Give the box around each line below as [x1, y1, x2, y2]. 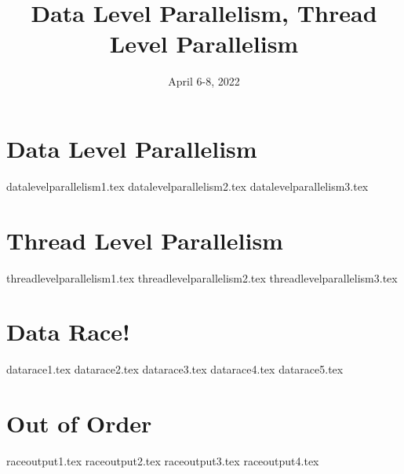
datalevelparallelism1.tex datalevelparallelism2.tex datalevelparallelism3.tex [6, 177, 369, 194]
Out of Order [6, 407, 152, 439]
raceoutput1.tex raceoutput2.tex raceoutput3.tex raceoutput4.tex [6, 453, 319, 469]
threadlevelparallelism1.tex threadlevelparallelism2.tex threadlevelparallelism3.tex [6, 269, 398, 286]
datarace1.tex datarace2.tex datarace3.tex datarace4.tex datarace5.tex [6, 361, 344, 377]
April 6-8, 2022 [168, 73, 240, 89]
